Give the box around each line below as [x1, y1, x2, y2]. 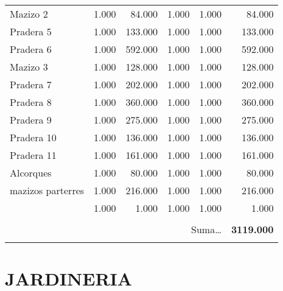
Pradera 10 [10, 130, 57, 144]
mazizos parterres [10, 183, 85, 197]
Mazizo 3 [10, 60, 48, 74]
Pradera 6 [10, 42, 52, 56]
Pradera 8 [10, 95, 52, 109]
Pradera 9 [10, 113, 52, 127]
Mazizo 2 [10, 7, 48, 21]
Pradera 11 [10, 148, 57, 162]
